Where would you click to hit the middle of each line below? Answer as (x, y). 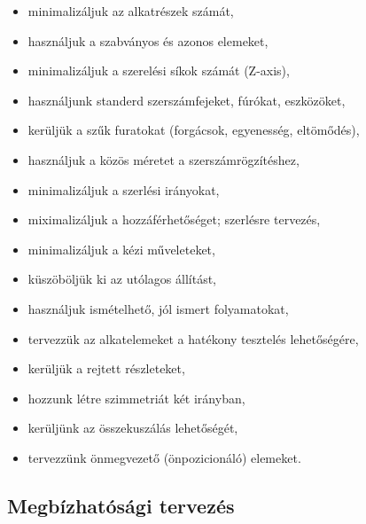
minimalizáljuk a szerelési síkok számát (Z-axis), (159, 70)
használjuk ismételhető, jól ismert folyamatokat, (158, 308)
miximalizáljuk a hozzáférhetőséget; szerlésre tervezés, (174, 219)
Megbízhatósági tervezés (121, 505)
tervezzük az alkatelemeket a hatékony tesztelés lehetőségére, (193, 338)
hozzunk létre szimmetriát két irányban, (136, 398)
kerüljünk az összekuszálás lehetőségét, (133, 428)
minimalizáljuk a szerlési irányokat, (124, 189)
